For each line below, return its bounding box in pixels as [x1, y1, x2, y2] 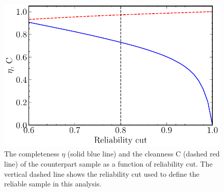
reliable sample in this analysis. [4, 178, 102, 189]
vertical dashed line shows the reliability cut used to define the [4, 168, 200, 179]
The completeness [4, 148, 60, 159]
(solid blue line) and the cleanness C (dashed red [67, 148, 220, 159]
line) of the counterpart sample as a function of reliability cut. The [4, 158, 213, 169]
